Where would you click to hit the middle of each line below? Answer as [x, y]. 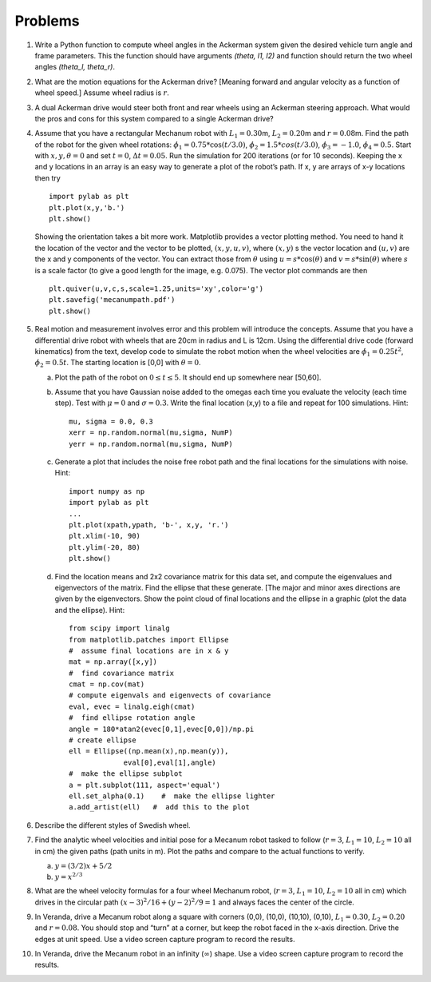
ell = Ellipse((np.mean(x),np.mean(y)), [149, 751]
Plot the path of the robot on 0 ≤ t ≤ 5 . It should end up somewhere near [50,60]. [188, 377]
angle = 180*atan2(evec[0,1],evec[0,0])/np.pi [162, 729]
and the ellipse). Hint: [90, 610]
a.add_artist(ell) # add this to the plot [160, 807]
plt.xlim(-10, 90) [105, 536]
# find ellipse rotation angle [132, 718]
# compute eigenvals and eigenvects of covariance [170, 696]
